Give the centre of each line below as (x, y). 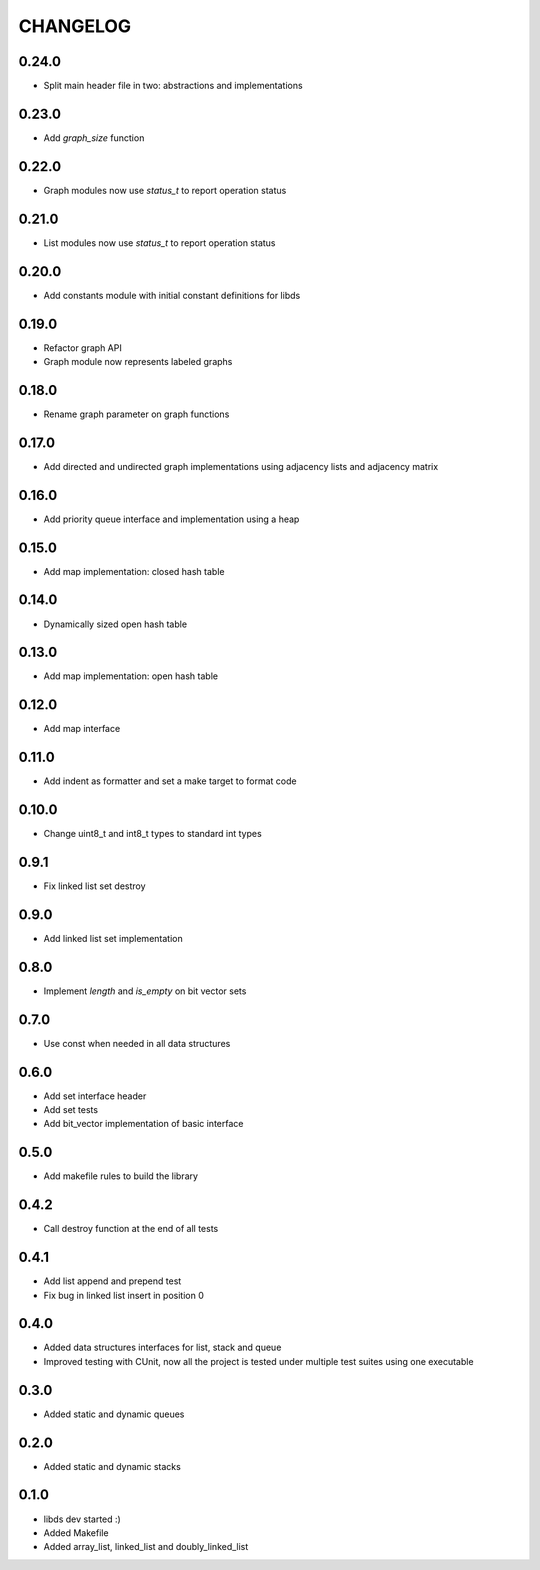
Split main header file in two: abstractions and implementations (173, 86)
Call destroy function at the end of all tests (131, 1229)
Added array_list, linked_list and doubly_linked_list (146, 1547)
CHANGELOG (75, 26)
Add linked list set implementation (113, 938)
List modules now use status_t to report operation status (159, 242)
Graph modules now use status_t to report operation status (165, 190)
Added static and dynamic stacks (112, 1466)
